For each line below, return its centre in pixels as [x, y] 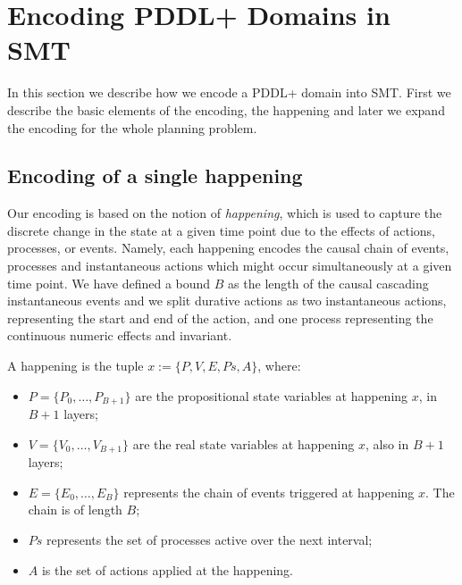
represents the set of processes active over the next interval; [210, 539]
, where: [279, 366]
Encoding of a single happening [155, 175]
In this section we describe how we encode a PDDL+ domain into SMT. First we [229, 92]
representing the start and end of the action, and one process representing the [220, 318]
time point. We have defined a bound [109, 283]
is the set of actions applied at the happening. [167, 569]
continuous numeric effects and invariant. [120, 335]
